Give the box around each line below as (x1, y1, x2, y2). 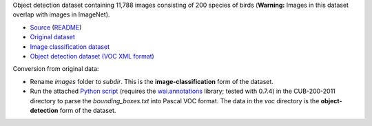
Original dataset (30, 33, 76, 41)
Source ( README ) (30, 23, 82, 31)
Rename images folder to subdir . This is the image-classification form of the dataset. (30, 77, 273, 85)
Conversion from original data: (12, 65, 99, 73)
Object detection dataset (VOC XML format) (30, 52, 154, 60)
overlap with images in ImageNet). (12, 10, 110, 19)
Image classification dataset (30, 42, 110, 51)
